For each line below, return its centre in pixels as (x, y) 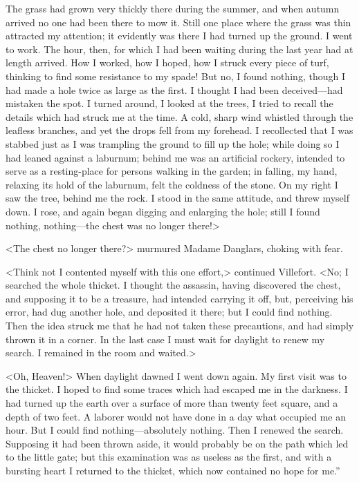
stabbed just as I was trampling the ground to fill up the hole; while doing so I (173, 143)
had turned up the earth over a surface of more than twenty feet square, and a (172, 403)
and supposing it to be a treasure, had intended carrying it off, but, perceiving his (179, 298)
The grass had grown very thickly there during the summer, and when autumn (173, 8)
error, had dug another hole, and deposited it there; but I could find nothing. (169, 312)
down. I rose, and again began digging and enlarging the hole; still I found (163, 211)
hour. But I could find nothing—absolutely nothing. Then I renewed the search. (175, 430)
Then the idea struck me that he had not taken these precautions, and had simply (180, 326)
